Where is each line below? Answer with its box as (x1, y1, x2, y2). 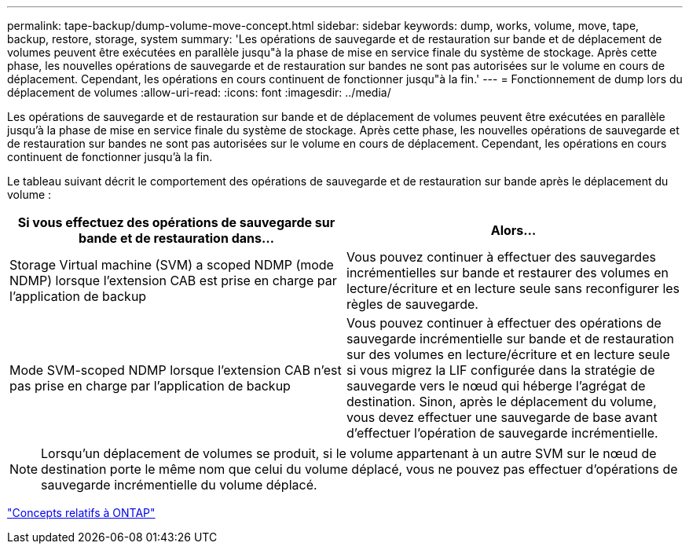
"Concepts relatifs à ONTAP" (7, 506, 156, 519)
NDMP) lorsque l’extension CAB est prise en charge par (9, 273, 337, 288)
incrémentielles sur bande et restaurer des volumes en (346, 265, 669, 280)
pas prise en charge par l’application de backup (9, 378, 291, 394)
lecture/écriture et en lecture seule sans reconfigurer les (346, 280, 680, 296)
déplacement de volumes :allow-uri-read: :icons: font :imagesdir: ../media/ (7, 86, 391, 99)
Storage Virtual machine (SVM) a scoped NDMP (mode (9, 257, 334, 273)
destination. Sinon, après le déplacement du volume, (346, 394, 657, 409)
